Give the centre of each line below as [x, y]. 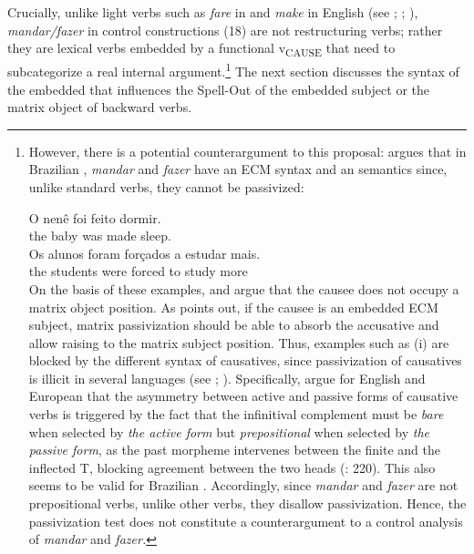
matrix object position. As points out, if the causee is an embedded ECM [233, 307]
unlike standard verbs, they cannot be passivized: [166, 186]
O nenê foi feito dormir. [95, 217]
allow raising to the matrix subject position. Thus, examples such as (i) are [239, 342]
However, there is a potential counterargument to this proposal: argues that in [247, 151]
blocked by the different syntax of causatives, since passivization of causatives [245, 360]
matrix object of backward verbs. [100, 107]
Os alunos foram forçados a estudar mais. [144, 253]
